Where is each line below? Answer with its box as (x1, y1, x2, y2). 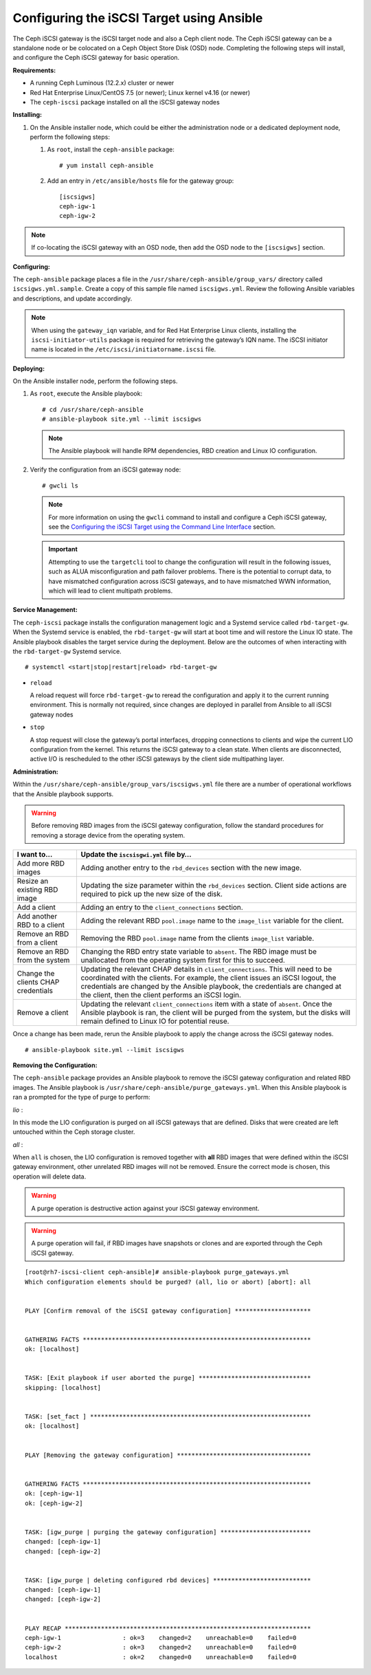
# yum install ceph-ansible (59, 162, 154, 169)
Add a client (16, 903, 56, 912)
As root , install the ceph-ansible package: (47, 145, 175, 154)
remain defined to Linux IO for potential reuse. (80, 1016, 229, 1026)
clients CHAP (16, 977, 60, 987)
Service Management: (12, 606, 78, 614)
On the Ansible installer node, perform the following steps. (12, 377, 178, 385)
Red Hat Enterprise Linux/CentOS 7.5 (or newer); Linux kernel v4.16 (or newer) (30, 88, 251, 96)
